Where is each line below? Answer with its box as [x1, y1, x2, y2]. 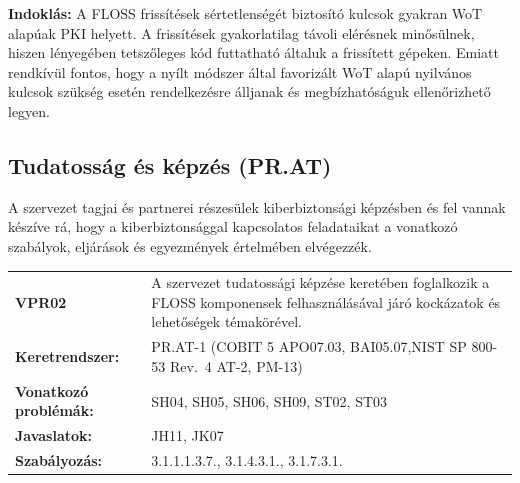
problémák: [15, 400, 94, 421]
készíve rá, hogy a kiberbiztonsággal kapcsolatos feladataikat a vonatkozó [8, 216, 458, 237]
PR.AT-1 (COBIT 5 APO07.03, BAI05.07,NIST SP [151, 336, 467, 357]
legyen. [8, 100, 50, 121]
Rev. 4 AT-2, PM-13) [170, 355, 303, 376]
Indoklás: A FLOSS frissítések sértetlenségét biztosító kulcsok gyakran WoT [8, 3, 483, 23]
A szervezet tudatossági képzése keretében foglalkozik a [151, 272, 490, 293]
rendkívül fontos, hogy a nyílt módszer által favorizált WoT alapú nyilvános [8, 61, 472, 82]
